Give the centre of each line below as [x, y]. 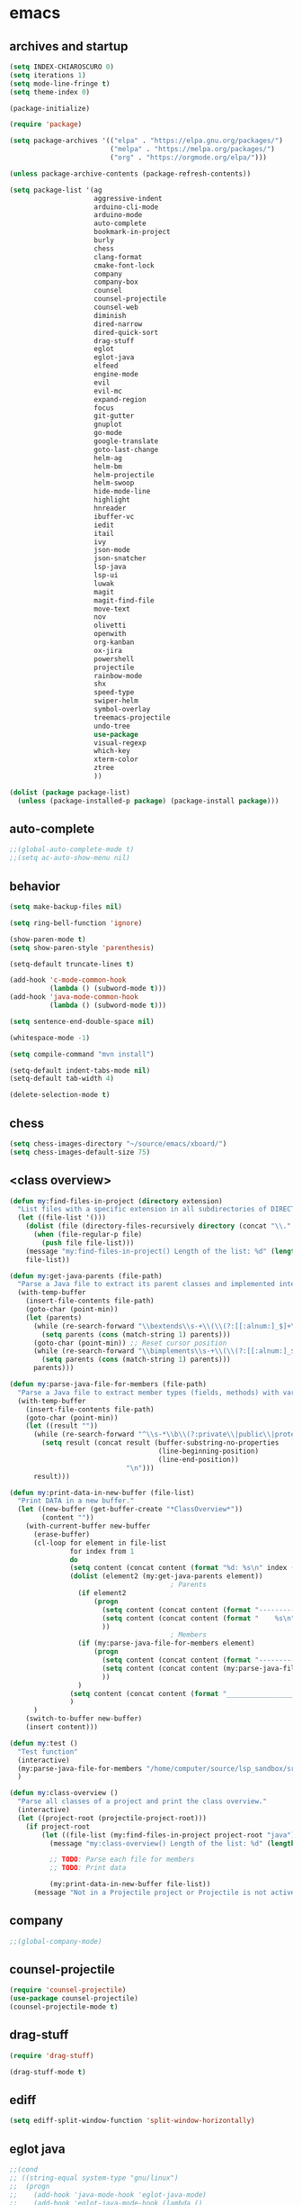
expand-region [120, 399]
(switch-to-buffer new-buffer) [84, 1719]
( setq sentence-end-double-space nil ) [82, 1021]
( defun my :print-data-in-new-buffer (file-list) [102, 1493]
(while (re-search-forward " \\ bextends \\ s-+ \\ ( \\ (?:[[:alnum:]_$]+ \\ [166, 1326]
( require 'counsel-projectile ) [68, 1990]
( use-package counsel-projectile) [74, 1999]
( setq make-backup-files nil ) [66, 907]
